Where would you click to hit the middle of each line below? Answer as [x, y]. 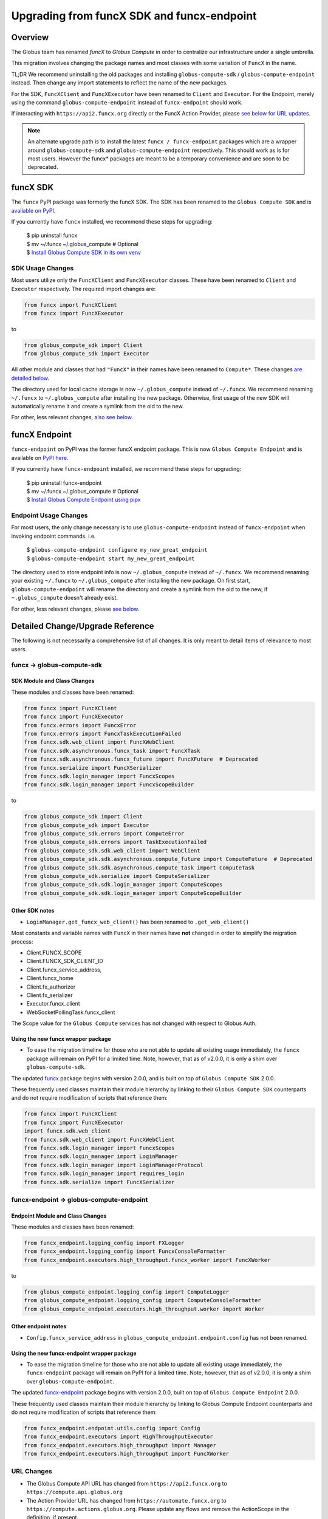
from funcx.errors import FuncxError [80, 725]
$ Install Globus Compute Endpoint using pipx [84, 500]
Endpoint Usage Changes [50, 515]
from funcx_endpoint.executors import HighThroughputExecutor [118, 1437]
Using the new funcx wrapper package [61, 1039]
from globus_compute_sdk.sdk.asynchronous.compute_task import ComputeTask [139, 868]
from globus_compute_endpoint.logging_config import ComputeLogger [127, 1292]
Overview [30, 37]
